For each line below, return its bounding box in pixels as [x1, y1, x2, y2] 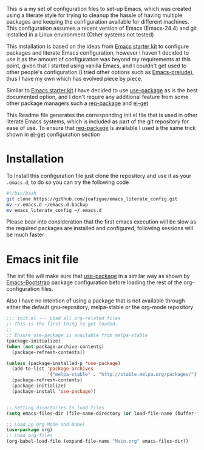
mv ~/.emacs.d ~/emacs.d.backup [6, 202, 88, 208]
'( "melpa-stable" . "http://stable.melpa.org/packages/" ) [47, 372, 197, 378]
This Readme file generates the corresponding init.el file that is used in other [6, 112, 198, 118]
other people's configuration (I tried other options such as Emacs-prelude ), [6, 69, 194, 75]
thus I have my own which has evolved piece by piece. [6, 75, 143, 82]
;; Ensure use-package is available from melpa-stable [6, 332, 148, 338]
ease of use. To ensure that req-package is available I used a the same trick [6, 124, 196, 131]
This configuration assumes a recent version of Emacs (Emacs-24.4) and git [6, 24, 197, 32]
